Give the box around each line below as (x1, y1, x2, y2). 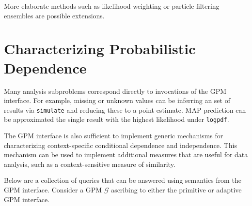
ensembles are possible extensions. (4, 10, 105, 20)
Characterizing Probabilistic (4, 39, 196, 59)
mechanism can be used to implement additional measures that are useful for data (4, 149, 248, 160)
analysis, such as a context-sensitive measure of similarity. (4, 159, 175, 169)
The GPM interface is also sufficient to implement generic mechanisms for (4, 131, 223, 140)
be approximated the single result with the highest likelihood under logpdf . (4, 114, 229, 124)
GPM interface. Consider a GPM (4, 184, 102, 194)
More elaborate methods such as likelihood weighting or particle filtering (4, 1, 220, 11)
